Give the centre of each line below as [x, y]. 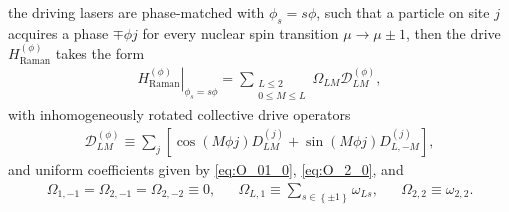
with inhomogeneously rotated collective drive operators [179, 114]
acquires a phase [58, 32]
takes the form [100, 53]
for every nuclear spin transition [240, 32]
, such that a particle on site [403, 12]
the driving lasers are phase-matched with [136, 12]
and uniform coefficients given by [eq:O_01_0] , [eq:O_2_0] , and [206, 169]
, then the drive [453, 32]
